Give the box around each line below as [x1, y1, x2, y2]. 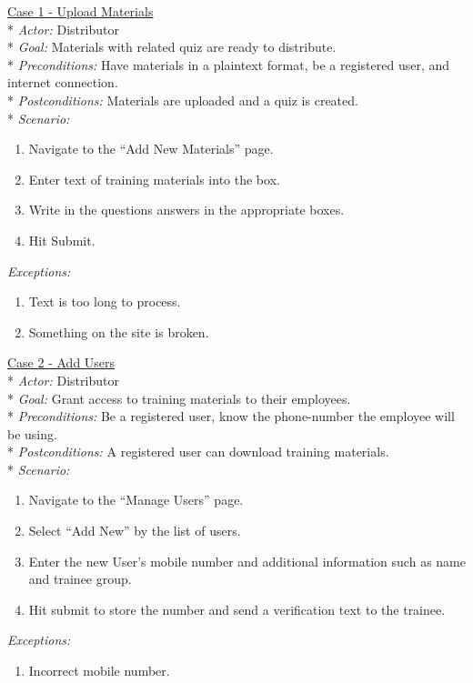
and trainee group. [28, 569, 132, 588]
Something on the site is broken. [28, 322, 209, 341]
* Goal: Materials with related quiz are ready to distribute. [7, 37, 337, 56]
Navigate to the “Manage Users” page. [28, 490, 244, 509]
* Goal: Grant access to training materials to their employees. [7, 388, 351, 407]
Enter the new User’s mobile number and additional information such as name [28, 551, 466, 570]
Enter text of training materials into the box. [28, 169, 280, 188]
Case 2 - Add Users [7, 353, 116, 372]
